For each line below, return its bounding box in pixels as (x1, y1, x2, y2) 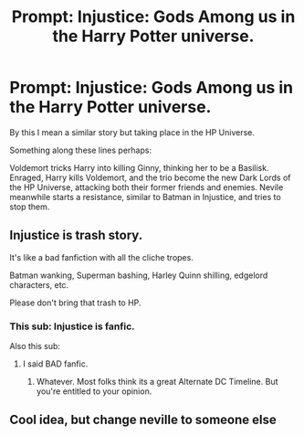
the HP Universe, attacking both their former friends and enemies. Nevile (9, 181, 284, 193)
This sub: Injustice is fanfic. (9, 320, 135, 333)
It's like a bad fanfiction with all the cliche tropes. (9, 251, 194, 262)
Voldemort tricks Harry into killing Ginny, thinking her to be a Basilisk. (9, 162, 269, 173)
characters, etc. (9, 279, 69, 290)
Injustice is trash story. (9, 228, 143, 243)
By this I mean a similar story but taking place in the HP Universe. (9, 126, 256, 138)
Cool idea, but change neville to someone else (9, 412, 277, 428)
